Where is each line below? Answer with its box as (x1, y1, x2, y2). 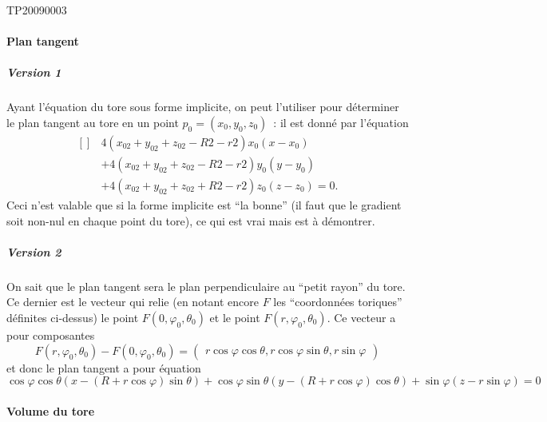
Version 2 (6, 243, 61, 260)
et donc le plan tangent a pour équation (6, 359, 201, 376)
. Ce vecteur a (327, 309, 396, 325)
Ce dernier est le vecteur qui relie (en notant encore (6, 293, 260, 310)
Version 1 (6, 64, 61, 81)
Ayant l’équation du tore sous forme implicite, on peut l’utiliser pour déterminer (6, 98, 399, 115)
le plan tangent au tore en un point (6, 113, 179, 130)
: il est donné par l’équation (273, 113, 409, 130)
